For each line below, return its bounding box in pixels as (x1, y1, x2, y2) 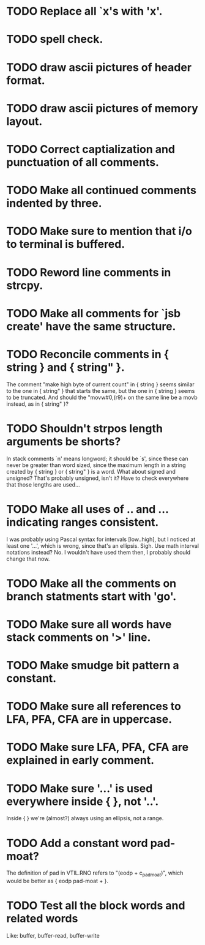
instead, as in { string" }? (6, 400, 69, 408)
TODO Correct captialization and (6, 142, 176, 156)
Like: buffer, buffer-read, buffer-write (6, 932, 100, 939)
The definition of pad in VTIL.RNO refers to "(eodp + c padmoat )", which (6, 869, 184, 878)
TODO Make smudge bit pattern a (6, 659, 179, 673)
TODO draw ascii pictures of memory (6, 101, 199, 115)
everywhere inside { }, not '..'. (6, 794, 159, 809)
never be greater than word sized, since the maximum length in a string (6, 461, 186, 469)
